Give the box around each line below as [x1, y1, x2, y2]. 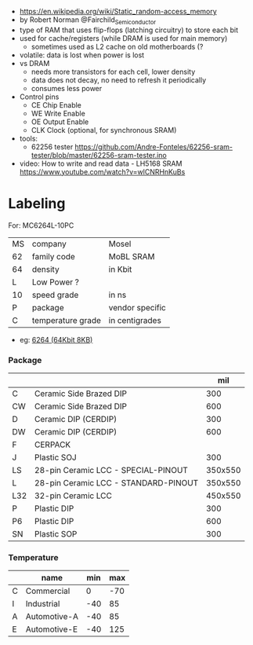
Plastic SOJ [34, 452, 77, 463]
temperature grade [31, 314, 102, 325]
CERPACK [34, 439, 71, 450]
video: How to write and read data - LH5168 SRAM [19, 159, 183, 168]
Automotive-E [25, 624, 78, 635]
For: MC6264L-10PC [8, 220, 74, 230]
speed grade [31, 289, 79, 300]
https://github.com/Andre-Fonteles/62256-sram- [74, 141, 233, 152]
